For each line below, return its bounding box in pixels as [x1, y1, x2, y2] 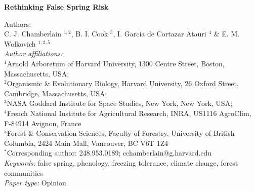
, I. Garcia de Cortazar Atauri [113, 28, 206, 39]
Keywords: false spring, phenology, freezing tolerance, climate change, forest [4, 157, 238, 168]
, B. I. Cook [71, 28, 108, 39]
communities [4, 167, 43, 178]
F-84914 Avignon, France [4, 118, 81, 128]
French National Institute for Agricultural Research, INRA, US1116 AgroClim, [7, 107, 251, 118]
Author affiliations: [4, 48, 63, 59]
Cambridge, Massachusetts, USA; [4, 88, 107, 98]
